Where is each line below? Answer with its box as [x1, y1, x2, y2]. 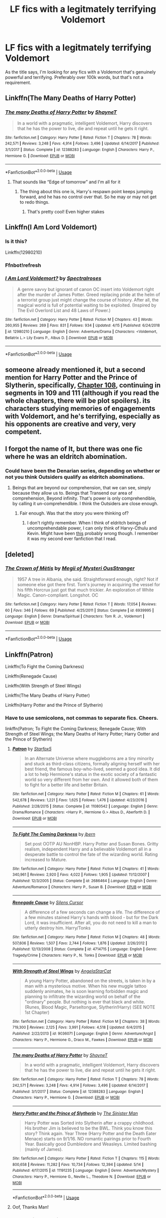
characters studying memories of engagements [5, 404, 156, 413]
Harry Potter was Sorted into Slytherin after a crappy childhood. [24, 1120, 155, 1126]
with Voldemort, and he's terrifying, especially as [5, 412, 161, 421]
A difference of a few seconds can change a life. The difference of [24, 909, 160, 915]
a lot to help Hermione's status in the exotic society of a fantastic [24, 771, 157, 777]
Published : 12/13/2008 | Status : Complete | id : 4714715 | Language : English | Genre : [12, 947, 157, 952]
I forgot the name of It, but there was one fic [5, 445, 143, 453]
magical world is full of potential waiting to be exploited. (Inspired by [17, 302, 157, 308]
